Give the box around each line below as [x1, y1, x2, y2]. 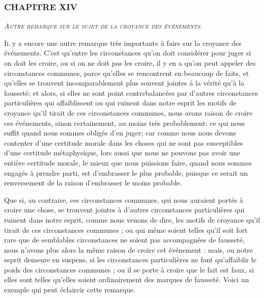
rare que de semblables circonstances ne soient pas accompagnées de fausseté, [4, 234, 245, 245]
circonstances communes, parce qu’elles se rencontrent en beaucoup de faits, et [4, 67, 249, 78]
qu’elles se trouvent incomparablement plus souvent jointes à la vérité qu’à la [4, 77, 245, 88]
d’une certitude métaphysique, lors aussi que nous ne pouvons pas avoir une [4, 147, 241, 158]
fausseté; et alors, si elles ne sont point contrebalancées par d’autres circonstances [4, 87, 258, 98]
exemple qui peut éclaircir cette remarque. [4, 284, 136, 295]
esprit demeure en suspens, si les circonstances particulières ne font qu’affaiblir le [4, 254, 256, 265]
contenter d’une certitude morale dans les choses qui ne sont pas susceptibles [4, 137, 243, 148]
